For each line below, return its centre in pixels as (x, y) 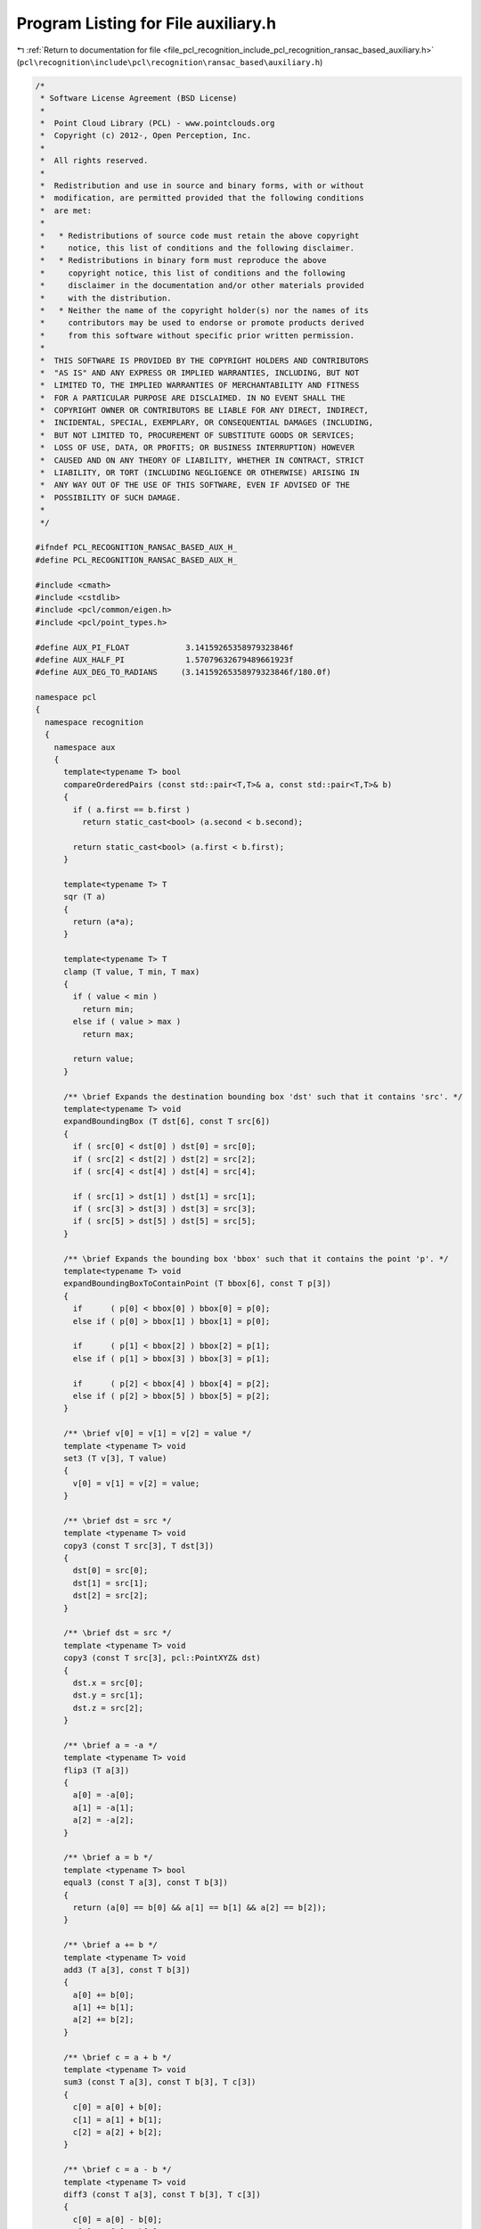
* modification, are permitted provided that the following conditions (202, 198)
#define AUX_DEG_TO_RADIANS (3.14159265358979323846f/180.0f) (183, 672)
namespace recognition (94, 722)
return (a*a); (103, 922)
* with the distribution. (106, 298)
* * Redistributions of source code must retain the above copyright (200, 235)
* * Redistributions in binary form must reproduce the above (183, 260)
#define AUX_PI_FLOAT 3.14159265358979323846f (164, 647)
